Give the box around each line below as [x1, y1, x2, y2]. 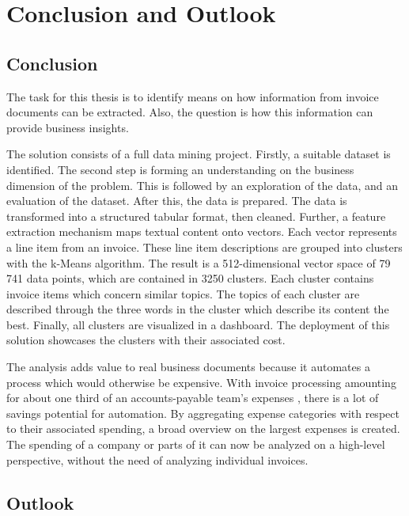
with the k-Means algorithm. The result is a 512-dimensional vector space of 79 [6, 254, 391, 271]
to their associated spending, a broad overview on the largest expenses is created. [6, 420, 400, 437]
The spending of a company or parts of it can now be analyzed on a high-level [6, 436, 385, 453]
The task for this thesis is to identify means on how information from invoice [6, 88, 379, 104]
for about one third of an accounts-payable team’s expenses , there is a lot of [6, 389, 379, 406]
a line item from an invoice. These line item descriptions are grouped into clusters [6, 238, 403, 255]
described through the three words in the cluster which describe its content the [6, 301, 389, 317]
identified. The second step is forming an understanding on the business [6, 161, 354, 177]
